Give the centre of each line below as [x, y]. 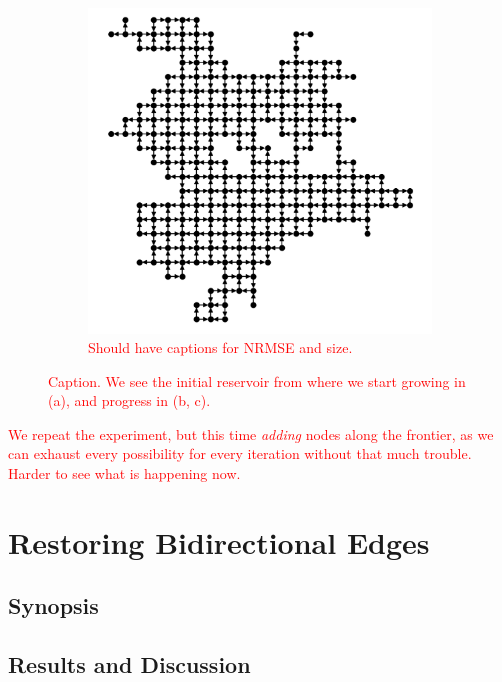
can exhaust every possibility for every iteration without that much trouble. [240, 453]
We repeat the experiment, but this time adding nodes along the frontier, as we [251, 433]
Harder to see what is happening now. [124, 473]
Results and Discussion [129, 664]
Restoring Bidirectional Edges [219, 541]
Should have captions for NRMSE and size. [220, 347]
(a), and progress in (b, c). [129, 400]
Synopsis [53, 605]
